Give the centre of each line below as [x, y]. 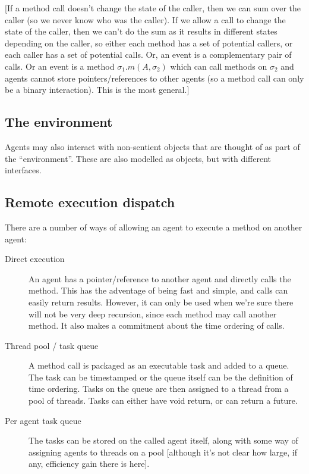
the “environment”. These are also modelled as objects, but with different [138, 158]
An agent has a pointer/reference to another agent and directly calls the [160, 278]
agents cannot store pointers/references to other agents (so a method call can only [154, 78]
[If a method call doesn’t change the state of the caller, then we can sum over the [153, 8]
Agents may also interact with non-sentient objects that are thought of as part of [152, 146]
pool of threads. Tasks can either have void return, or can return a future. [163, 400]
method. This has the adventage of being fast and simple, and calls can [158, 290]
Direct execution [35, 259]
